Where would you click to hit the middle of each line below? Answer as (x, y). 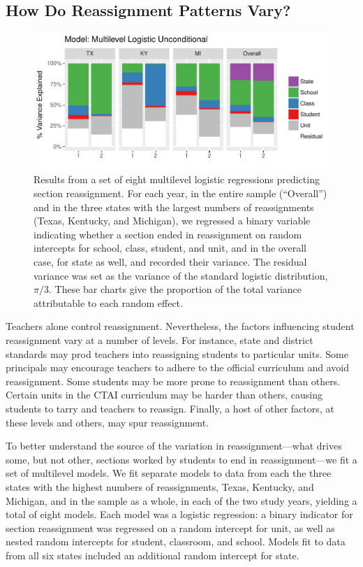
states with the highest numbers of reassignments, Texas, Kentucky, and (160, 486)
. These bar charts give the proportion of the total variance (175, 289)
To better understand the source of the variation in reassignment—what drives (174, 446)
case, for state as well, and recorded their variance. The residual (170, 262)
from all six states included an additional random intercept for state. (153, 555)
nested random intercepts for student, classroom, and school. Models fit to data (176, 541)
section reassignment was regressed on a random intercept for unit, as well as (170, 527)
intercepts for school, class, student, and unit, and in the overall (170, 248)
